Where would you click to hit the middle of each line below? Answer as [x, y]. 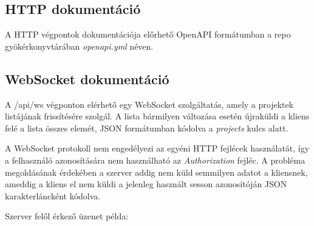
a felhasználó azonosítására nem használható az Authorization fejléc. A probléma [155, 160]
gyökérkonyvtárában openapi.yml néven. [79, 46]
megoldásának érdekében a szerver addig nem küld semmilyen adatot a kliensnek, [156, 172]
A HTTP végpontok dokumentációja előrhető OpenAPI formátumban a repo [148, 34]
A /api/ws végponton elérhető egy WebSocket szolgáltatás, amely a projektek [149, 104]
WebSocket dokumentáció [87, 78]
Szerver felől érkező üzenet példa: [67, 216]
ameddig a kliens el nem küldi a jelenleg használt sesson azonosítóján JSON [146, 184]
